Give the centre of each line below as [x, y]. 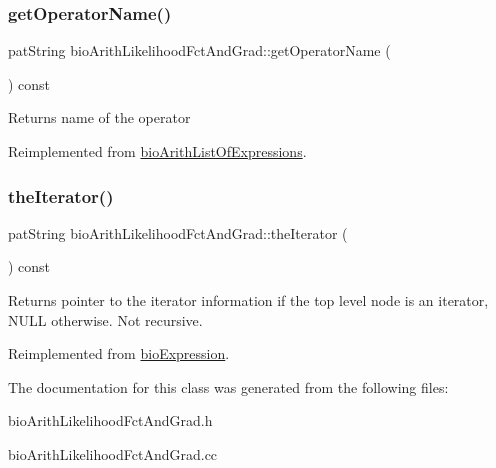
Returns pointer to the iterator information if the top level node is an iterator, [248, 300]
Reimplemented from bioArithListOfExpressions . [157, 151]
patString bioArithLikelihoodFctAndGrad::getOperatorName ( [199, 50]
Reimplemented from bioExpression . [119, 353]
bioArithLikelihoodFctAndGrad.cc [113, 453]
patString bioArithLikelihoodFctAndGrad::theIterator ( [178, 232]
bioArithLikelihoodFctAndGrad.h [110, 420]
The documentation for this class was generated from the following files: [228, 386]
